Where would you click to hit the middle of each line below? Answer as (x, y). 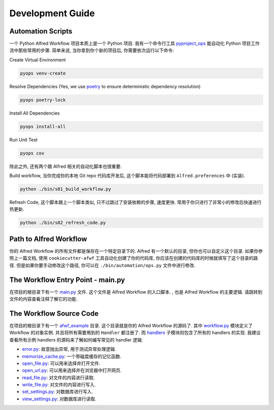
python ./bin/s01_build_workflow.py (66, 189)
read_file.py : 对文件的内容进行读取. (58, 378)
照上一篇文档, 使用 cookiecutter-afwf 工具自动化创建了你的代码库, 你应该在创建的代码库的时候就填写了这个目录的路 (134, 258)
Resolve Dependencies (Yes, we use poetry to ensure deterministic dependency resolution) (105, 86)
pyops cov (32, 153)
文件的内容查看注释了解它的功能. (44, 299)
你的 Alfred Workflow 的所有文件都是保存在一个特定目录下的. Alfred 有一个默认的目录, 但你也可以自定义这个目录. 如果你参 (136, 251)
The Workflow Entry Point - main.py (67, 280)
